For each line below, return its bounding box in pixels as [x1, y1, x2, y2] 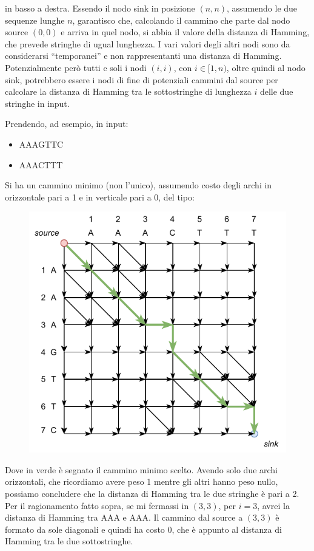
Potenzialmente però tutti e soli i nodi [5, 61, 147, 74]
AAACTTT [19, 158, 63, 171]
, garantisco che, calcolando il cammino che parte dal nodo [72, 13, 290, 26]
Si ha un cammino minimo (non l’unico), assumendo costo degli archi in [5, 179, 272, 191]
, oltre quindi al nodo [226, 61, 306, 74]
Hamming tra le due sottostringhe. [5, 535, 133, 547]
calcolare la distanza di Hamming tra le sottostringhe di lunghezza [5, 85, 252, 98]
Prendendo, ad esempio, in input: [5, 117, 129, 130]
